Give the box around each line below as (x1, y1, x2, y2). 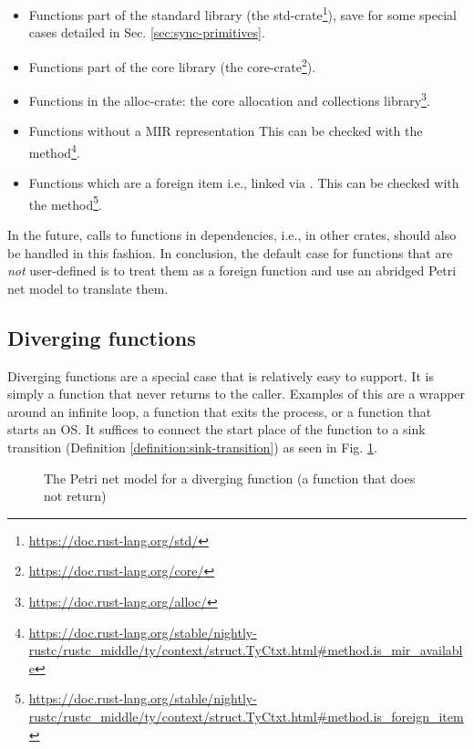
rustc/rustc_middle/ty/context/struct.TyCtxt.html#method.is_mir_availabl (28, 640, 463, 660)
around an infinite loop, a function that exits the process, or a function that (7, 401, 432, 421)
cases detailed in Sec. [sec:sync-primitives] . (28, 23, 265, 42)
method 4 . (28, 140, 80, 161)
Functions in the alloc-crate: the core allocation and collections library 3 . (28, 88, 430, 109)
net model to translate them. (7, 278, 169, 297)
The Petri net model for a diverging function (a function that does (44, 468, 416, 487)
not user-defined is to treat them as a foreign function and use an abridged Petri (7, 261, 457, 280)
